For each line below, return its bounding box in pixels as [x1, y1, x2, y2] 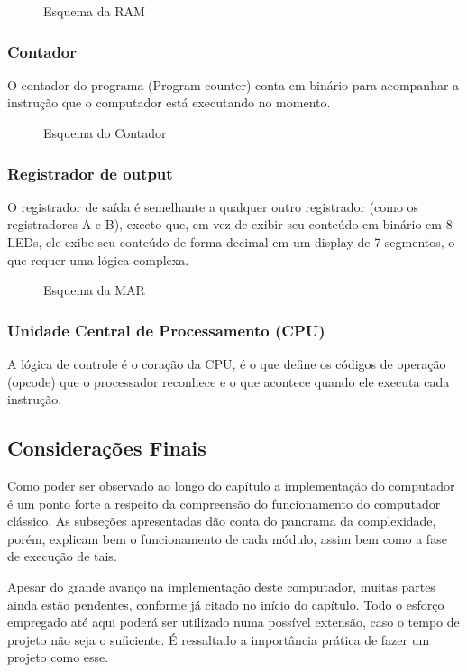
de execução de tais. [7, 547, 117, 566]
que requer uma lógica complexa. [7, 250, 189, 269]
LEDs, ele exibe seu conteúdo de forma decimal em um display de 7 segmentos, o [7, 233, 455, 251]
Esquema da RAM [43, 2, 145, 20]
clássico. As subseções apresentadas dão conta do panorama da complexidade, [7, 511, 436, 530]
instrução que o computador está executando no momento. [7, 93, 331, 112]
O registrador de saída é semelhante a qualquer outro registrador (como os [7, 197, 419, 216]
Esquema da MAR [43, 281, 145, 299]
